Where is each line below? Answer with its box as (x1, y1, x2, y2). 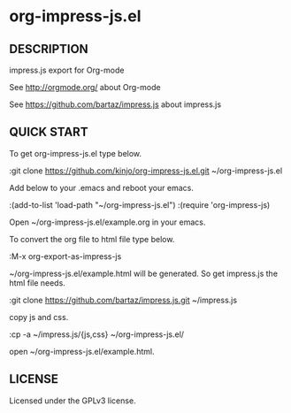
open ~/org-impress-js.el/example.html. (9, 346, 155, 356)
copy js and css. (9, 311, 69, 322)
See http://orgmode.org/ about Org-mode (9, 82, 161, 92)
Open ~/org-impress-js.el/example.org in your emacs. (9, 217, 206, 227)
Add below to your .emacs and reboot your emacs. (9, 182, 195, 193)
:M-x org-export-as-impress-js (9, 250, 122, 262)
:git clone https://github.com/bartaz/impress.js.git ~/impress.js (9, 294, 237, 305)
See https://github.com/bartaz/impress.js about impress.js (9, 99, 222, 110)
